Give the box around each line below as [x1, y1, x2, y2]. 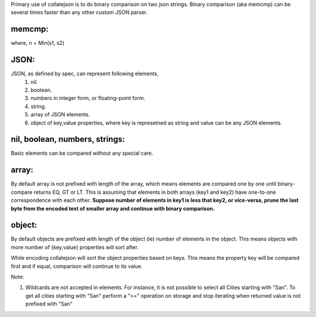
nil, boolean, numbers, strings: [11, 134, 125, 144]
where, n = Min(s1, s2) [11, 40, 64, 47]
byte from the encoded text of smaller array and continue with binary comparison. [11, 205, 215, 212]
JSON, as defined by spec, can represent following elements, [11, 70, 159, 77]
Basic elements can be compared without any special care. [11, 149, 153, 157]
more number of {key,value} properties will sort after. [11, 243, 139, 250]
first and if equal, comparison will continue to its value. [11, 263, 143, 270]
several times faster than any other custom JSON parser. [11, 9, 148, 16]
